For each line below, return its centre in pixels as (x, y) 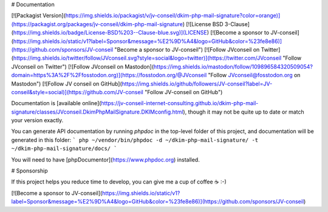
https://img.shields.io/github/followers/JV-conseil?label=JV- (197, 84)
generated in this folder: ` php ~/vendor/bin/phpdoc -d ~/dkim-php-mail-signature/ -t (135, 140)
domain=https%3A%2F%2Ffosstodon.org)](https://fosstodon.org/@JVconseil (109, 75)
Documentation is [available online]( (56, 103)
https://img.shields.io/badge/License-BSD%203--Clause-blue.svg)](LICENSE (110, 33)
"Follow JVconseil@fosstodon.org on (254, 75)
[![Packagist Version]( (39, 16)
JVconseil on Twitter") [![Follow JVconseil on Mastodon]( (83, 66)
